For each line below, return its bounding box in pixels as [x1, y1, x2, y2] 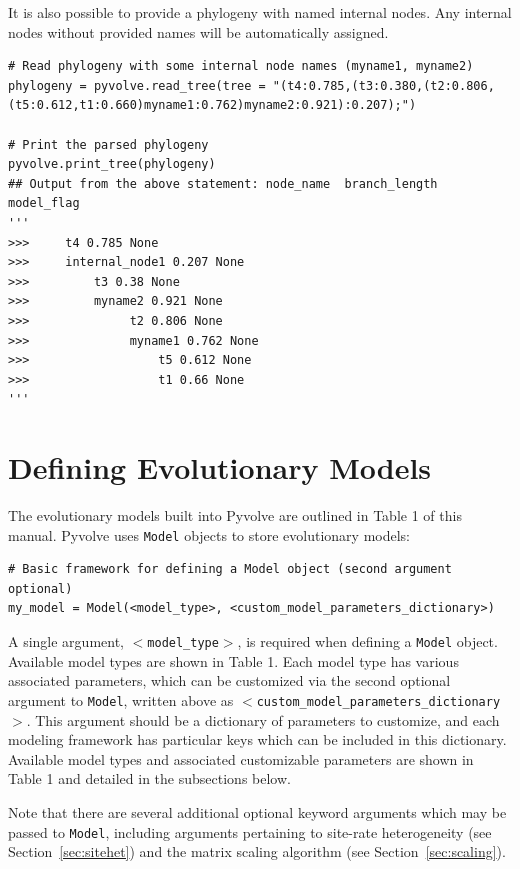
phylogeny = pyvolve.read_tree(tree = [8, 78, 266, 93]
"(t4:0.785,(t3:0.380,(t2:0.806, [272, 78, 495, 93]
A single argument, [8, 631, 125, 652]
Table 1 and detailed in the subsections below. [8, 768, 291, 789]
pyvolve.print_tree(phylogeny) [8, 157, 216, 172]
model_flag [8, 196, 80, 211]
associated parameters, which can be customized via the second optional [8, 670, 451, 691]
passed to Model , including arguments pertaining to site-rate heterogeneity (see [8, 821, 492, 842]
